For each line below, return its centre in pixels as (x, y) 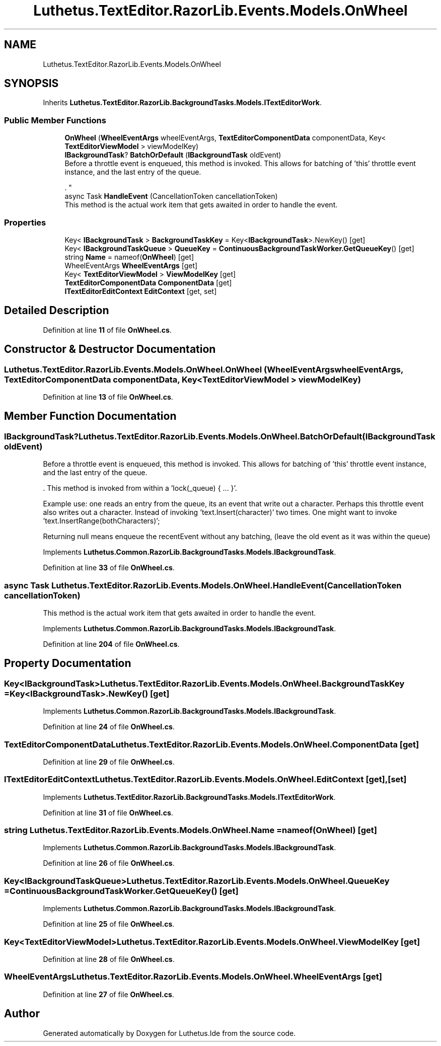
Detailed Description (57, 311)
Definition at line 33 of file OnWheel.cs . (109, 568)
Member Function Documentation (90, 416)
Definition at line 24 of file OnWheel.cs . (109, 727)
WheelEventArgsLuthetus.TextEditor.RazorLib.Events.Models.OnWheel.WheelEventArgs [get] (193, 977)
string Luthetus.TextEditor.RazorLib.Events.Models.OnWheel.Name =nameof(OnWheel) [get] (191, 830)
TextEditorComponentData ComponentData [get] (148, 282)
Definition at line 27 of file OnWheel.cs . (108, 994)
